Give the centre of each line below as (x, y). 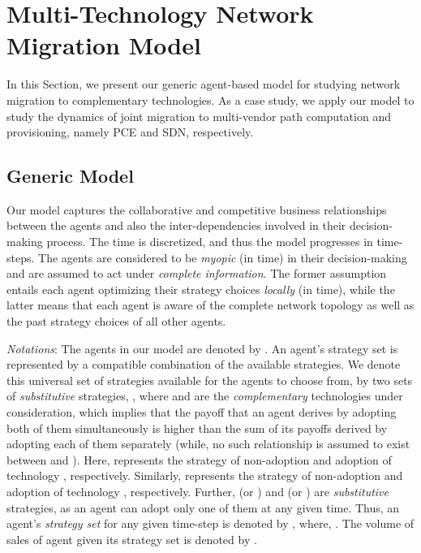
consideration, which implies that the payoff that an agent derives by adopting (202, 412)
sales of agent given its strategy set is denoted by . (132, 539)
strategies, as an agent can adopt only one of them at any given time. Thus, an (203, 507)
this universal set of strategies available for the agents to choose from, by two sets (210, 380)
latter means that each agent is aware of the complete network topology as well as (210, 305)
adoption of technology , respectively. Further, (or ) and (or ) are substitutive (198, 491)
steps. (21, 257)
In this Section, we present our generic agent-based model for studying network (204, 84)
